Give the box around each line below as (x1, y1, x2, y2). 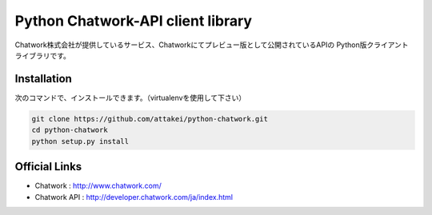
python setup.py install (31, 137, 130, 145)
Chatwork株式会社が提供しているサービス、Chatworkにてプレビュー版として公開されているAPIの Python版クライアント (14, 40, 409, 50)
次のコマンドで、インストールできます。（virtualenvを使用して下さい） (14, 93, 246, 102)
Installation (14, 72, 72, 86)
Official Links (14, 160, 82, 173)
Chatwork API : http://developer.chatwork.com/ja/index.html (34, 192, 234, 201)
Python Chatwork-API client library (14, 12, 252, 30)
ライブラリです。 (14, 50, 71, 60)
